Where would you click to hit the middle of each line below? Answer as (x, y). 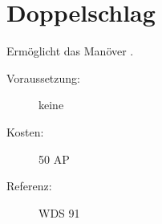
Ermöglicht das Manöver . (70, 51)
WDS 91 (59, 212)
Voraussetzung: (43, 77)
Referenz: (29, 186)
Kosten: (25, 131)
